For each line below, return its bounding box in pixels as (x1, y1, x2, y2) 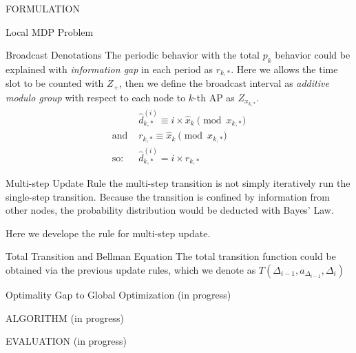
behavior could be (275, 48, 350, 62)
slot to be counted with (6, 76, 104, 90)
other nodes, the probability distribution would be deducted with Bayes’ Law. (6, 203, 334, 217)
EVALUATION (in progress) (6, 334, 127, 348)
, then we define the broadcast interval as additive (119, 76, 329, 90)
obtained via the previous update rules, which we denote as (6, 262, 256, 276)
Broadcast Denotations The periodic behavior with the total (6, 48, 260, 62)
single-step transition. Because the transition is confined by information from (6, 189, 331, 203)
